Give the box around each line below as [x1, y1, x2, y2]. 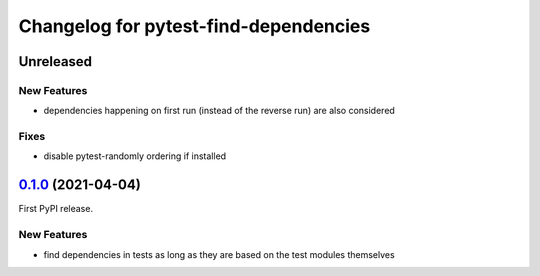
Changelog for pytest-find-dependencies [18, 15, 371, 37]
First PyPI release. [18, 203, 94, 215]
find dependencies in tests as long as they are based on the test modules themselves [43, 248, 395, 260]
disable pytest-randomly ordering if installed [43, 150, 227, 162]
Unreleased [18, 53, 93, 70]
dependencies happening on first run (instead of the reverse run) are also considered [43, 105, 395, 117]
